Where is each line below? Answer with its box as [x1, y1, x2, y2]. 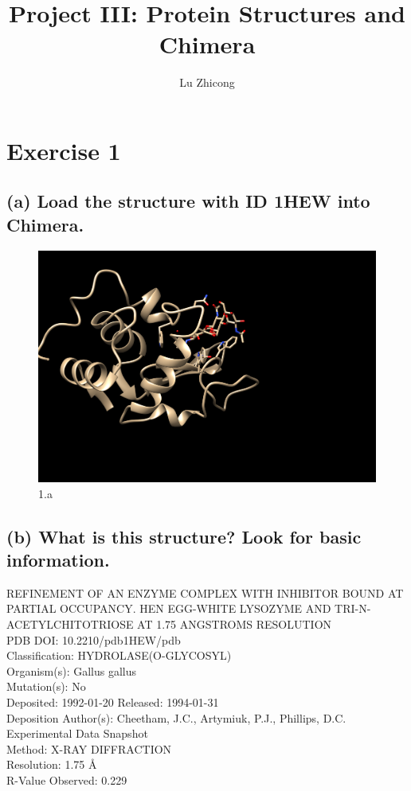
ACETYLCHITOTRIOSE [6, 616, 134, 633]
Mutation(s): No [6, 678, 86, 695]
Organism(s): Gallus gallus [6, 662, 137, 679]
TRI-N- [335, 600, 371, 617]
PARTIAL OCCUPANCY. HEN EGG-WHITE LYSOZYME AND [6, 600, 331, 617]
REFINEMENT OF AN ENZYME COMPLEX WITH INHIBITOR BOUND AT [6, 584, 404, 601]
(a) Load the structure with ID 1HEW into [6, 189, 370, 213]
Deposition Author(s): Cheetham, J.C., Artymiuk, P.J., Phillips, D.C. [6, 709, 346, 726]
